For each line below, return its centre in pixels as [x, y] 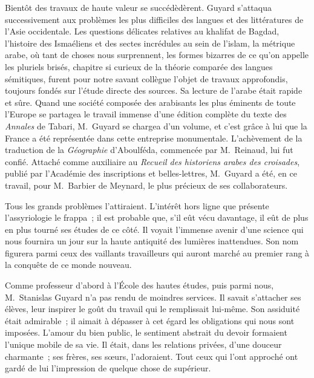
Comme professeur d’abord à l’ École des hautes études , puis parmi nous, [139, 285]
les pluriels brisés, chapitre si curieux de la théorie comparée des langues [139, 66]
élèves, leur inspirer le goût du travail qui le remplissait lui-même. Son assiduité [152, 309]
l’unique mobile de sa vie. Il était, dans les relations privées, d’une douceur [143, 344]
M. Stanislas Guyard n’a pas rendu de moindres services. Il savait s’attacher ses [153, 297]
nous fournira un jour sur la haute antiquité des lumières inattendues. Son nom [152, 241]
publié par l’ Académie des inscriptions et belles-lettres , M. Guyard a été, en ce [151, 173]
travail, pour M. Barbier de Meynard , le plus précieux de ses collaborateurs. [146, 185]
